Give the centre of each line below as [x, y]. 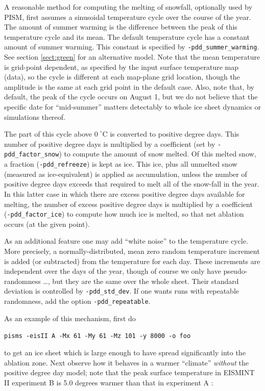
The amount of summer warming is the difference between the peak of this [121, 27]
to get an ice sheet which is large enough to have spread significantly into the [125, 352]
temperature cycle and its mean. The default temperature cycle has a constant [127, 36]
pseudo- [235, 271]
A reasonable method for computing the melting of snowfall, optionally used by [128, 7]
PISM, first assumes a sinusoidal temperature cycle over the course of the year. [128, 17]
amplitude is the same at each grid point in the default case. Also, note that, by [129, 86]
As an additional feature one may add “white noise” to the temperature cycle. [126, 241]
